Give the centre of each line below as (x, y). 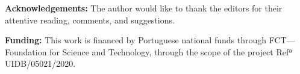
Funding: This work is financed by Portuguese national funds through (136, 40)
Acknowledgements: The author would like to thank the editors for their (144, 8)
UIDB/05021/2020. (40, 63)
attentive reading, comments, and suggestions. (90, 20)
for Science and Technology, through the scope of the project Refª (171, 51)
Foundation (26, 51)
